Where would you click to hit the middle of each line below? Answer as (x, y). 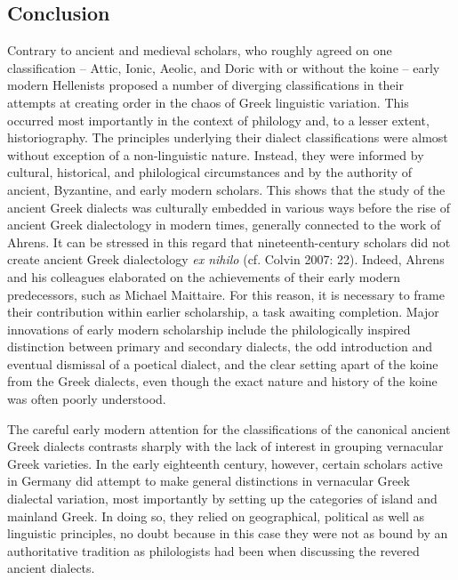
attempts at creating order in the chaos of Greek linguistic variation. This (208, 102)
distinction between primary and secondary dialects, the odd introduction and (220, 346)
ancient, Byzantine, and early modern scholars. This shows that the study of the (226, 189)
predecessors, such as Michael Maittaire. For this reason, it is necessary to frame (226, 294)
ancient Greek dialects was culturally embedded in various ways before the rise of (229, 207)
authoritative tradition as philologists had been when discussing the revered (213, 550)
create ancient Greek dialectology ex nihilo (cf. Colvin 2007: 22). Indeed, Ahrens (226, 259)
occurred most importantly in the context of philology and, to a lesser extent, (218, 120)
